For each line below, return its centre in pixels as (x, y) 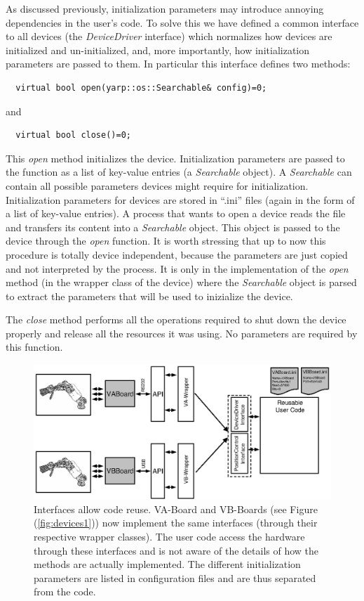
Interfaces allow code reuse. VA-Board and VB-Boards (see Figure (176, 509)
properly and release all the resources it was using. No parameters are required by (182, 333)
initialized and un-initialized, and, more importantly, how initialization (158, 50)
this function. (34, 347)
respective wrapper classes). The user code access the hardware (169, 536)
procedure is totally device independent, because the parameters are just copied (177, 254)
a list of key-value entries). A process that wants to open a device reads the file (176, 213)
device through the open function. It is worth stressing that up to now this (166, 241)
